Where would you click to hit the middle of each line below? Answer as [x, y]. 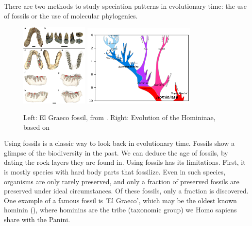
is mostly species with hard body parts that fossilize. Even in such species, [115, 172]
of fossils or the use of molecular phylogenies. [71, 15]
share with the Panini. [37, 219]
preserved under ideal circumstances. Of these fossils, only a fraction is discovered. [126, 191]
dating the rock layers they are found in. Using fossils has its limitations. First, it [125, 162]
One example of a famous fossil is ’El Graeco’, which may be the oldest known [120, 200]
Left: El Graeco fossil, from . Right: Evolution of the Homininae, [119, 117]
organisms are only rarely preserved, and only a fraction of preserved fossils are [122, 181]
